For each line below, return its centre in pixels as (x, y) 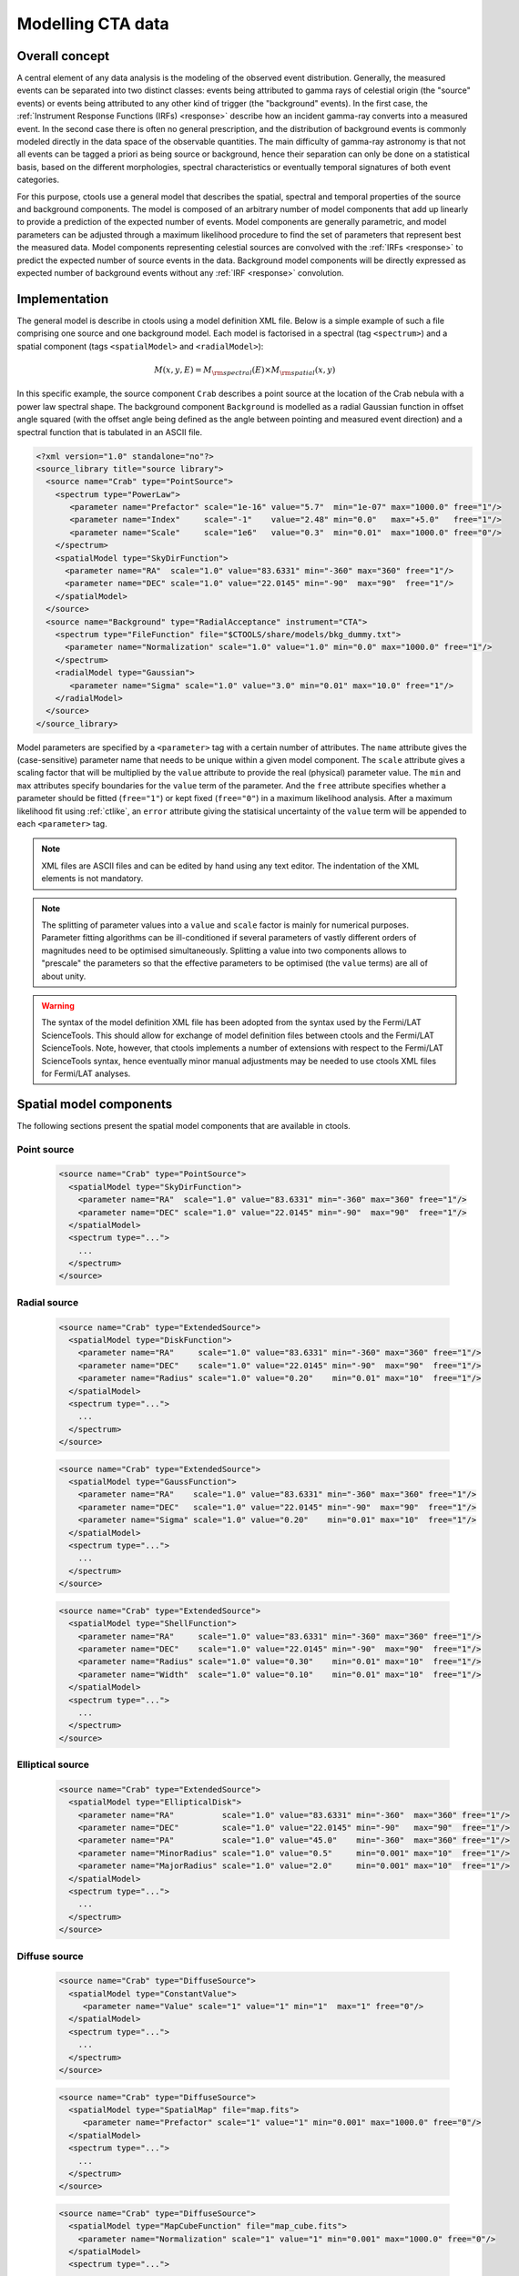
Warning (58, 1005)
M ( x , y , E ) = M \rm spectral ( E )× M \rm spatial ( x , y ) (244, 371)
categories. (38, 180)
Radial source (48, 1302)
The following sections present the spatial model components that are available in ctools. (183, 1125)
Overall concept (63, 56)
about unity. (64, 976)
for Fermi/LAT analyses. (86, 1073)
